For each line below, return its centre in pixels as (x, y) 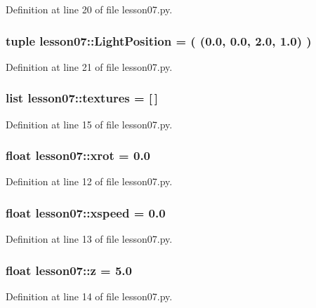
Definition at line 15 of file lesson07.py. (89, 124)
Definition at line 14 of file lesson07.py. (89, 296)
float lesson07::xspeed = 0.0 (86, 212)
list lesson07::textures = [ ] (82, 98)
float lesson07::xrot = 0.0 (78, 155)
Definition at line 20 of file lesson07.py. (89, 9)
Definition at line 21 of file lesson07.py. (89, 66)
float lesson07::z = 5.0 (69, 270)
